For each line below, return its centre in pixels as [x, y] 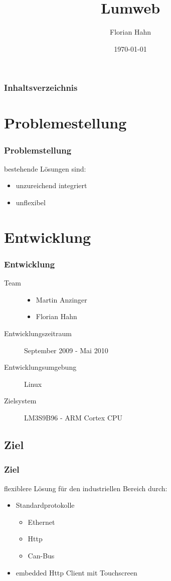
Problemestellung [65, 123]
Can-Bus [41, 555]
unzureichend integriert [51, 185]
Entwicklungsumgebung [40, 367]
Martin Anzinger [61, 299]
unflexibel [31, 202]
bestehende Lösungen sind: [45, 168]
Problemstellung [38, 150]
